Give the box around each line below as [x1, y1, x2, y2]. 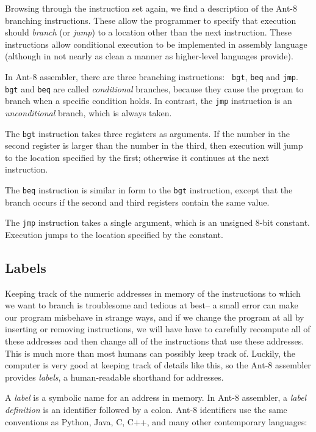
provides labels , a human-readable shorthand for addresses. [5, 370, 224, 383]
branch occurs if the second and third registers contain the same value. [5, 195, 270, 208]
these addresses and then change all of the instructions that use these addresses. [5, 335, 304, 348]
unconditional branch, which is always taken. [5, 106, 172, 119]
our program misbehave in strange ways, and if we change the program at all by [5, 310, 304, 323]
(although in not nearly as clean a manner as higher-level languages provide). [5, 50, 293, 62]
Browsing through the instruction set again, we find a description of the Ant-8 [5, 2, 298, 14]
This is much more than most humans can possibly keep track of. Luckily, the [5, 346, 295, 359]
